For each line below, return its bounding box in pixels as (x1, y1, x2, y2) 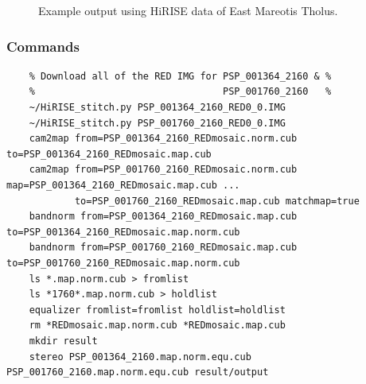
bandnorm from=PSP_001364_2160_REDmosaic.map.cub (29, 211, 298, 223)
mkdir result (29, 335, 98, 347)
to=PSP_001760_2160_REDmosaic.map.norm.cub (6, 257, 240, 269)
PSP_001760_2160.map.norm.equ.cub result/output (6, 367, 269, 378)
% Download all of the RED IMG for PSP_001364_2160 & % (29, 70, 332, 82)
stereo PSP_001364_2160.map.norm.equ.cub (29, 351, 251, 363)
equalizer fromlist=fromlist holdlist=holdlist (29, 304, 286, 316)
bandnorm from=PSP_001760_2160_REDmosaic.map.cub (29, 242, 298, 254)
